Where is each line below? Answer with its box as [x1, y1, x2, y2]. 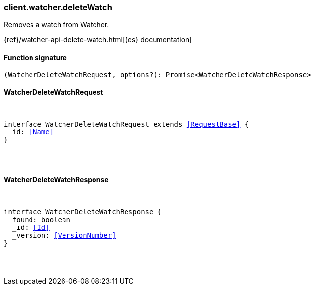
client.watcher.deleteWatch [4, 2, 112, 12]
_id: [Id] [12, 224, 50, 232]
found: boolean [12, 216, 70, 224]
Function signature [4, 53, 67, 62]
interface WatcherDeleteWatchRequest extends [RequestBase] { [4, 120, 249, 128]
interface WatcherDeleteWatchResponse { [4, 208, 162, 216]
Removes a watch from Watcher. [4, 20, 109, 29]
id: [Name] [12, 128, 54, 136]
